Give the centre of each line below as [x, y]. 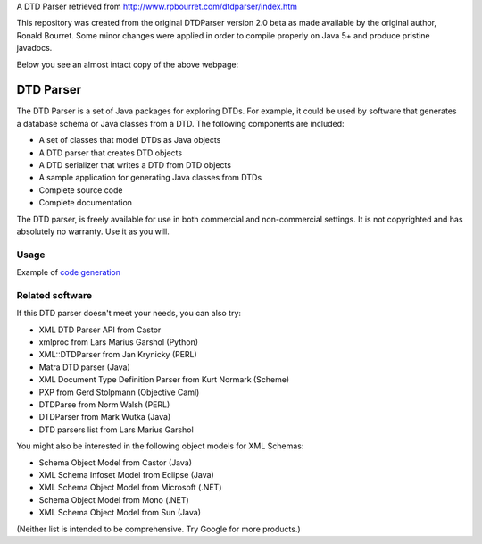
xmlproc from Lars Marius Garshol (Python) [119, 342]
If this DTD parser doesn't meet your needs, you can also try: [129, 314]
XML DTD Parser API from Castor [100, 330]
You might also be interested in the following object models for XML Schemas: [160, 446]
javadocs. [34, 48]
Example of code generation [68, 272]
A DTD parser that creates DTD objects [111, 153]
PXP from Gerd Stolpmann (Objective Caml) [119, 392]
